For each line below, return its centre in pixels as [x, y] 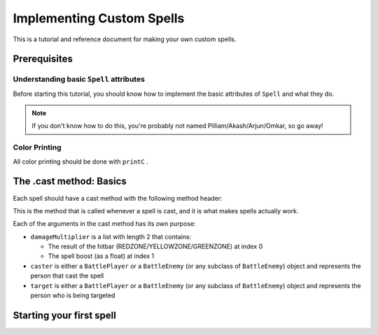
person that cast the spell [67, 276]
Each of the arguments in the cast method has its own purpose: [104, 224]
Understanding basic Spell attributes [79, 79]
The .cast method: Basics [70, 181]
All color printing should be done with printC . [80, 162]
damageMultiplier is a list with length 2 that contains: [111, 236]
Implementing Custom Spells [99, 18]
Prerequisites [43, 59]
